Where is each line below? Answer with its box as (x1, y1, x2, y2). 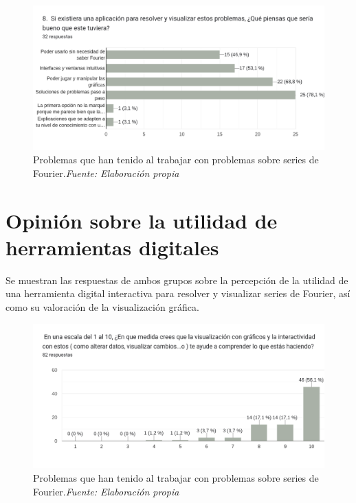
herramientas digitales (5, 233, 219, 261)
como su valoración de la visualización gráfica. (5, 300, 199, 314)
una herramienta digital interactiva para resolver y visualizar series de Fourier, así (5, 286, 351, 301)
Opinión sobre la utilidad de (5, 206, 278, 234)
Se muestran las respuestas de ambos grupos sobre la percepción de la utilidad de (5, 272, 348, 287)
